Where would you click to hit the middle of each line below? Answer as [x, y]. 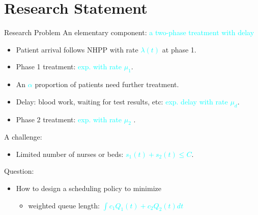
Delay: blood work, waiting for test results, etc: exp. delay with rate [122, 101]
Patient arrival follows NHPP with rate [77, 49]
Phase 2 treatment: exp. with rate [69, 119]
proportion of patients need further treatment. [107, 84]
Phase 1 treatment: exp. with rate [69, 66]
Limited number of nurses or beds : [70, 154]
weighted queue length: [64, 205]
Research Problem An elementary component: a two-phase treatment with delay [129, 32]
